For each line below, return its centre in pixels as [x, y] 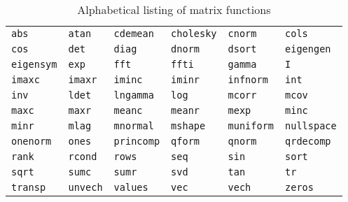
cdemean [134, 34]
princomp [137, 141]
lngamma [134, 95]
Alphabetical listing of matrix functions [174, 9]
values [131, 187]
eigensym [34, 64]
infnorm [248, 80]
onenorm [32, 141]
